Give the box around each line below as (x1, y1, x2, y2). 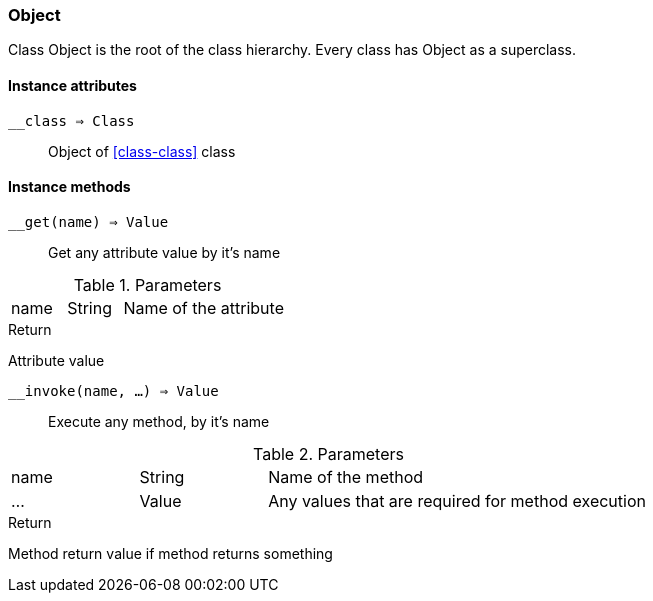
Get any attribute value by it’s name (48, 243, 281, 261)
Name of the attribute (123, 297, 284, 318)
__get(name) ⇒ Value (8, 213, 169, 230)
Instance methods (8, 178, 131, 196)
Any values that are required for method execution (268, 490, 646, 511)
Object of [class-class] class (48, 142, 236, 160)
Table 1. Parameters (73, 274, 222, 295)
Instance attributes (8, 76, 137, 94)
